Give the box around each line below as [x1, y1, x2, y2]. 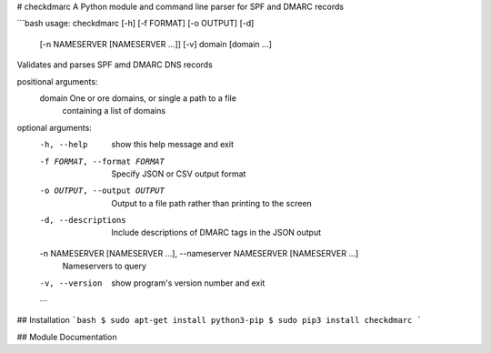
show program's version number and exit [111, 277, 266, 288]
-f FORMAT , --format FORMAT [39, 156, 165, 166]
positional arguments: [16, 76, 98, 86]
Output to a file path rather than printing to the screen [111, 197, 313, 208]
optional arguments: [16, 122, 93, 133]
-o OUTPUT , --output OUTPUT [39, 186, 165, 196]
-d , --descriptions [39, 215, 126, 226]
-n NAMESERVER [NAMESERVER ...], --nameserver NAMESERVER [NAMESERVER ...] [39, 247, 359, 258]
